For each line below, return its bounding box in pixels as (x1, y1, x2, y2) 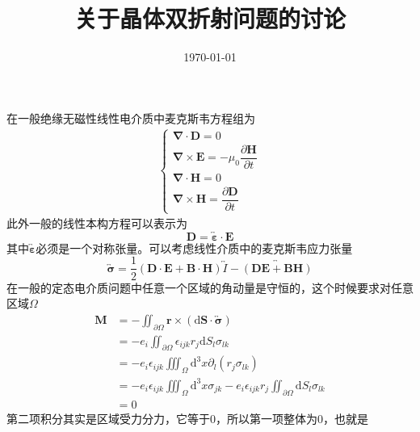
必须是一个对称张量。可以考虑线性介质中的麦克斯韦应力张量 (36, 239, 353, 256)
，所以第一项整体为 (216, 409, 317, 426)
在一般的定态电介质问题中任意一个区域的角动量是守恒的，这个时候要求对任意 (6, 279, 414, 296)
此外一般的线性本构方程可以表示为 (6, 215, 187, 232)
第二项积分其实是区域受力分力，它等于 (6, 409, 210, 426)
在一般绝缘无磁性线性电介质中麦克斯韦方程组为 (6, 109, 255, 126)
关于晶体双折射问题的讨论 (73, 2, 346, 35)
